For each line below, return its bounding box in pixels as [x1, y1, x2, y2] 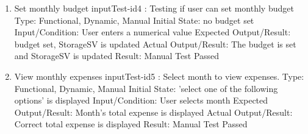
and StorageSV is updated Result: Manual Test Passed [14, 49, 220, 62]
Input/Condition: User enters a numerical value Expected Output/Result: [14, 26, 291, 38]
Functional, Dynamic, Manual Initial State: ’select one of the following [14, 82, 278, 94]
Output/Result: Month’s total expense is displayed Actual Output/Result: [14, 105, 293, 118]
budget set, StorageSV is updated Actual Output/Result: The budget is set [14, 37, 296, 50]
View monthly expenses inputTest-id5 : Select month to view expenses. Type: [14, 69, 304, 82]
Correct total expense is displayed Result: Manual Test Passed [14, 118, 248, 130]
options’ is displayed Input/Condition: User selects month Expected [14, 94, 268, 107]
